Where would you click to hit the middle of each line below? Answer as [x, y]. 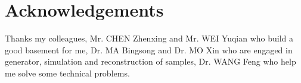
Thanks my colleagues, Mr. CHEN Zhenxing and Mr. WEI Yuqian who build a [149, 38]
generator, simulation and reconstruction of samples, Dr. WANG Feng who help [150, 61]
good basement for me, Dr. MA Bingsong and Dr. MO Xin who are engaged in [149, 50]
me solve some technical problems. [67, 73]
